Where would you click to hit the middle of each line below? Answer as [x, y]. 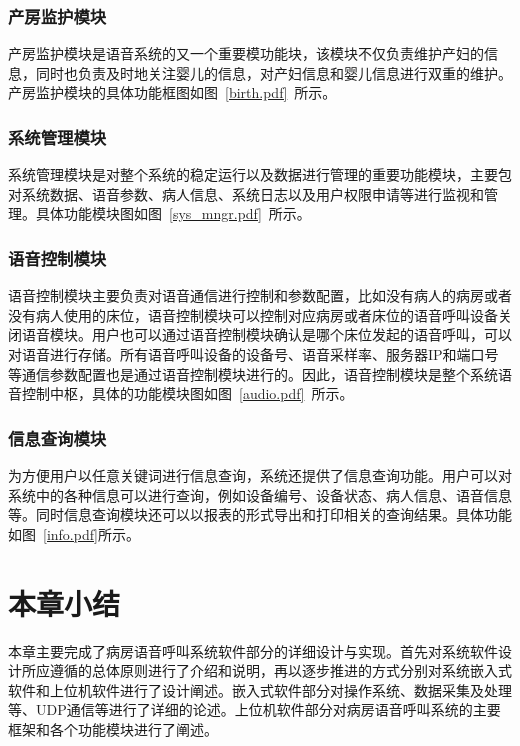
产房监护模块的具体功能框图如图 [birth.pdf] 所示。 [172, 92]
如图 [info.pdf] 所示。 [74, 533]
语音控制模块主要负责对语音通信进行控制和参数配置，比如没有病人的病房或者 [260, 295]
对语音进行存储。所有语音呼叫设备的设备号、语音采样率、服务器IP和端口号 [253, 354]
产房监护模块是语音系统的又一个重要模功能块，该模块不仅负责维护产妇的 [246, 53]
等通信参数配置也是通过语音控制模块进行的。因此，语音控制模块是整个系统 [253, 373]
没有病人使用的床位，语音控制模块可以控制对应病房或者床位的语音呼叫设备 [253, 314]
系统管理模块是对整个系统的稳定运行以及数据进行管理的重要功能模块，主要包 [260, 174]
